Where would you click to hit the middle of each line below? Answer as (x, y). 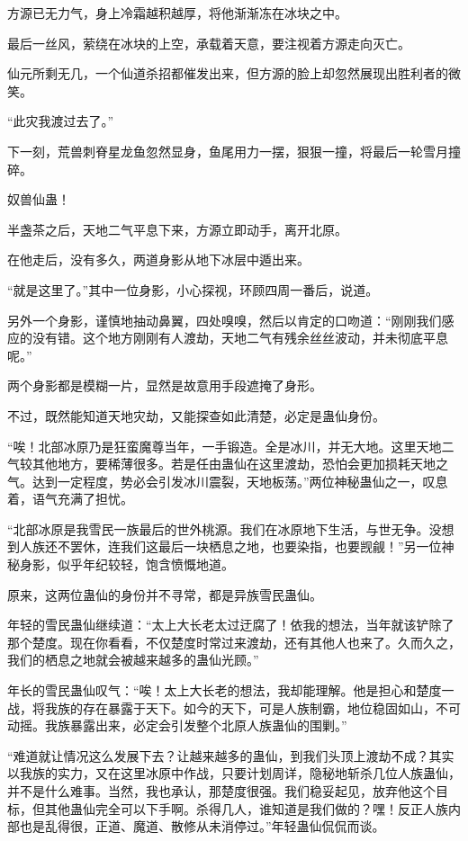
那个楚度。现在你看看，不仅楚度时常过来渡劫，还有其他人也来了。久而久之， (234, 642)
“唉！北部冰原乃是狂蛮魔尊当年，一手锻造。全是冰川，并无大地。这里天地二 (231, 446)
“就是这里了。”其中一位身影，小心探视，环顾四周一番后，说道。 (193, 289)
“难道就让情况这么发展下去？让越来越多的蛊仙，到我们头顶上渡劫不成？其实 (231, 755)
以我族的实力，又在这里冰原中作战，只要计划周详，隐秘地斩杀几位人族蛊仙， (234, 773)
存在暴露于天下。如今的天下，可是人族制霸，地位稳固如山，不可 (271, 707)
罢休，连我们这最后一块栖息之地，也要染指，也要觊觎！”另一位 (256, 546)
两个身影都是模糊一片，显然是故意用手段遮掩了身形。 (165, 385)
